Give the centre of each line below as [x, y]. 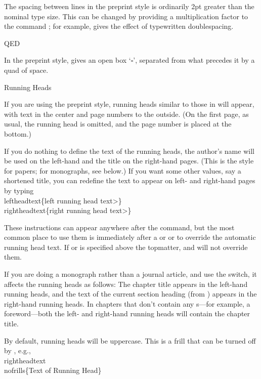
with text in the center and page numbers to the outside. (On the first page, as [126, 114]
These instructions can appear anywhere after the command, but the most [119, 227]
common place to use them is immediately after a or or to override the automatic [130, 237]
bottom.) [18, 133]
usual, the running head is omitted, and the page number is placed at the [118, 124]
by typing [19, 190]
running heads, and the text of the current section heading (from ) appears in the [130, 294]
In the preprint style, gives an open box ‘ [68, 60]
